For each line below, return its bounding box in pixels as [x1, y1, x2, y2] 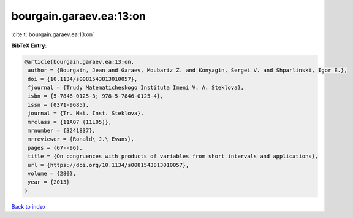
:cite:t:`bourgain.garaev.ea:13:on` [11, 31, 95, 38]
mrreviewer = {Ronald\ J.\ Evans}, [28, 136, 135, 142]
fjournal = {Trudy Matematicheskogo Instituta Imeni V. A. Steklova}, [28, 84, 245, 91]
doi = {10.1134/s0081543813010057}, [28, 76, 138, 82]
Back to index [11, 203, 46, 210]
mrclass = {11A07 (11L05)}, [28, 119, 112, 125]
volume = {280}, [28, 170, 77, 177]
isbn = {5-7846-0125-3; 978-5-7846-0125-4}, [28, 93, 164, 99]
